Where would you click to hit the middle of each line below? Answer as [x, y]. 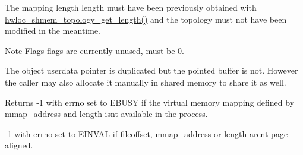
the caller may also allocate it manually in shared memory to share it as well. [146, 82]
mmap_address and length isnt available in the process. [106, 114]
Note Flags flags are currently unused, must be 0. [95, 50]
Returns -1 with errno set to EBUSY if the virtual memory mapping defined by [150, 102]
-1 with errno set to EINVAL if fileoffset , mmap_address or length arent [137, 133]
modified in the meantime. [53, 31]
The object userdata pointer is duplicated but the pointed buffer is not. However [151, 70]
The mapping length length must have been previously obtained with [131, 7]
